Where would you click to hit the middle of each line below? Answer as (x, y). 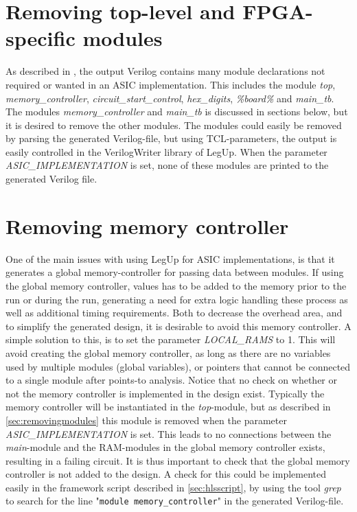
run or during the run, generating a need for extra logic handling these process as (177, 299)
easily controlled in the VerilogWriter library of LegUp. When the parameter (166, 151)
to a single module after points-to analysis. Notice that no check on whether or (172, 380)
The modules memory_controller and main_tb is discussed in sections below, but (177, 112)
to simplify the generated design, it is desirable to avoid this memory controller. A (178, 326)
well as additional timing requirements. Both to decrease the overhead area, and (174, 313)
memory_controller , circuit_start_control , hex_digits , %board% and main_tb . (170, 98)
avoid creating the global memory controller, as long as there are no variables (168, 352)
